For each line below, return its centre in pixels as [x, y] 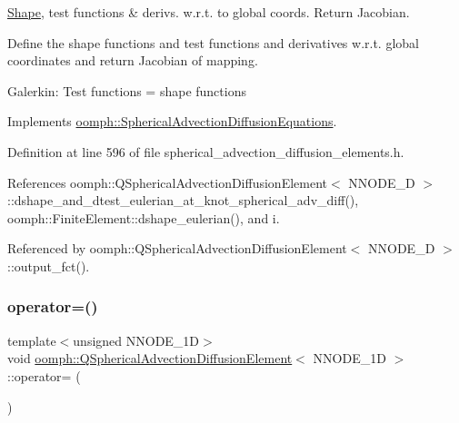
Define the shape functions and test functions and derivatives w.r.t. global [213, 42]
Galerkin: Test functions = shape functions [127, 90]
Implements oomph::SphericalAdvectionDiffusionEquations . [172, 121]
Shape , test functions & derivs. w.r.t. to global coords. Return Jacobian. [209, 12]
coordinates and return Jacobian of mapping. [133, 60]
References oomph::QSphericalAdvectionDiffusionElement [168, 182]
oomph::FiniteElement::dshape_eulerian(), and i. [144, 217]
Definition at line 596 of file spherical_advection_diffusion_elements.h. [206, 151]
